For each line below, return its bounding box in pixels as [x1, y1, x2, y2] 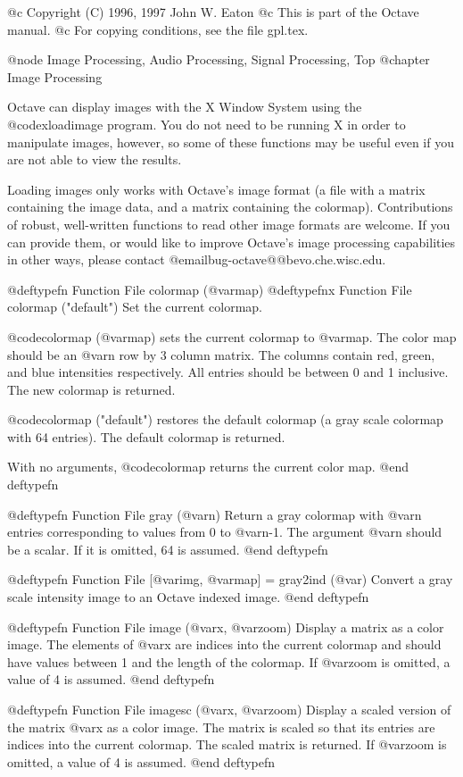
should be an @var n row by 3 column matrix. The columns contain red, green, [7, 345, 435, 363]
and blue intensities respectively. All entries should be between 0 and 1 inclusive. [7, 363, 449, 381]
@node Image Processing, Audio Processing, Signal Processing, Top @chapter [7, 50, 430, 69]
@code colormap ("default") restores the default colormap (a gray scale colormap [7, 410, 443, 429]
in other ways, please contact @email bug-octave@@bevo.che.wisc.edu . [7, 250, 386, 269]
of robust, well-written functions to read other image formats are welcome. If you [7, 214, 451, 233]
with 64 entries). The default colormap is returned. [7, 427, 285, 446]
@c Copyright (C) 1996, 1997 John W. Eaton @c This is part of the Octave [7, 3, 419, 21]
